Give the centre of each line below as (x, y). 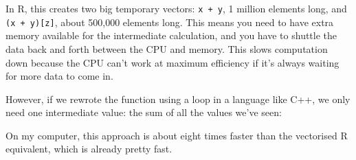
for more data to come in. (59, 76)
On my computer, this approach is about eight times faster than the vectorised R (177, 135)
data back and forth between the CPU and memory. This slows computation (167, 48)
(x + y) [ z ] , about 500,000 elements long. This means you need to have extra (170, 22)
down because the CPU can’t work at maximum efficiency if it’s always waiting (173, 62)
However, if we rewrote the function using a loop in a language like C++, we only (178, 99)
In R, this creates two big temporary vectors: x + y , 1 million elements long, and (176, 8)
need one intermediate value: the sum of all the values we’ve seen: (144, 112)
